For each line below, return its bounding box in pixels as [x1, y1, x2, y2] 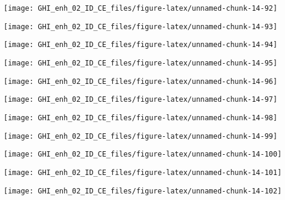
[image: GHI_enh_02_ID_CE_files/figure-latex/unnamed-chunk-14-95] [4, 58, 278, 67]
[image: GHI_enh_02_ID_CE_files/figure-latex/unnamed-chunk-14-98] [4, 113, 278, 122]
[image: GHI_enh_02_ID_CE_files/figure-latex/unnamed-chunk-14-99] [4, 132, 278, 140]
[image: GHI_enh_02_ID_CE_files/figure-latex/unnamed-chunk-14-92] [4, 4, 278, 12]
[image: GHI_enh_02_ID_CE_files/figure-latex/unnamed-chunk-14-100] [4, 150, 282, 159]
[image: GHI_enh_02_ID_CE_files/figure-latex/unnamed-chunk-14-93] [4, 22, 278, 31]
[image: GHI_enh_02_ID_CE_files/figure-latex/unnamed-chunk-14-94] [4, 40, 278, 49]
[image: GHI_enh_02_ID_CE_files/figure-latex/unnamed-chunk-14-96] [4, 77, 278, 86]
